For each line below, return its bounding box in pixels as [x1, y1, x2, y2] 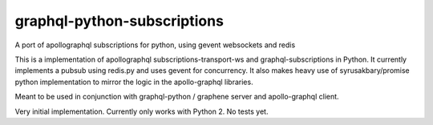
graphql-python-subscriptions [14, 12, 225, 30]
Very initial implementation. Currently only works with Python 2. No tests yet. [14, 107, 269, 116]
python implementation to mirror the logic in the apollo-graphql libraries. [14, 77, 253, 87]
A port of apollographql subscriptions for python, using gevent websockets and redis [14, 40, 296, 50]
